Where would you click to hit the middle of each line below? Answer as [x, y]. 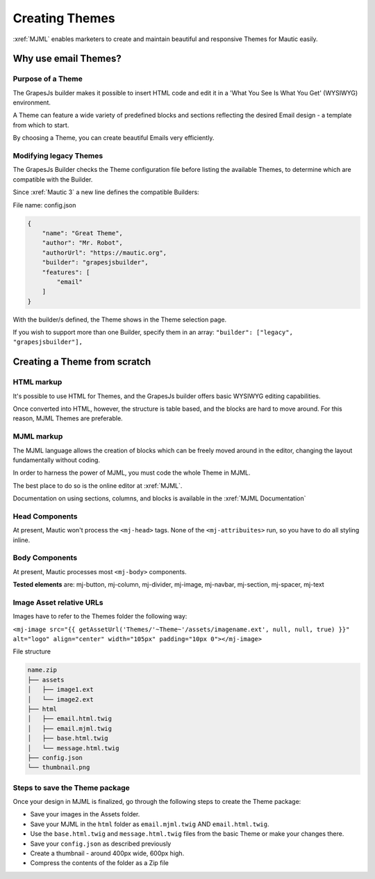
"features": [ [66, 272]
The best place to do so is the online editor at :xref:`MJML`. [98, 485]
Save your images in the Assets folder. [85, 814]
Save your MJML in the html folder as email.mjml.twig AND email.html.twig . [150, 824]
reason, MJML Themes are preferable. [68, 418]
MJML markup [38, 436]
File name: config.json [44, 205]
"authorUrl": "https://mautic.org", [104, 253]
